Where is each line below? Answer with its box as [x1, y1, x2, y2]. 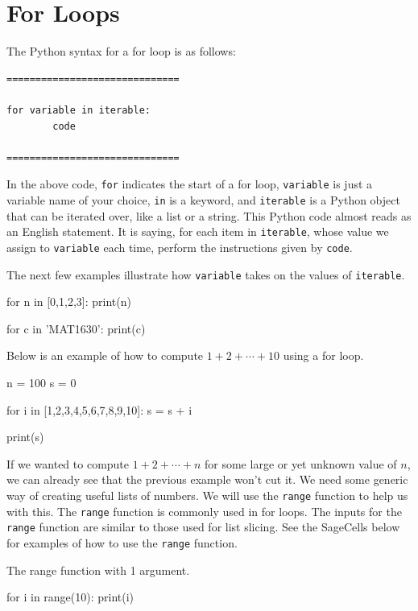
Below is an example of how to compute [6, 347, 204, 364]
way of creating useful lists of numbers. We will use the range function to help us [6, 486, 408, 503]
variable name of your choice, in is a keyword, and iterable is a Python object [6, 191, 400, 208]
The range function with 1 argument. [6, 561, 190, 578]
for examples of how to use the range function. [6, 534, 238, 551]
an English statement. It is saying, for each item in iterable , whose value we [6, 223, 389, 240]
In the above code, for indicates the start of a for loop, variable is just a [6, 175, 373, 192]
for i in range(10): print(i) [6, 588, 135, 605]
